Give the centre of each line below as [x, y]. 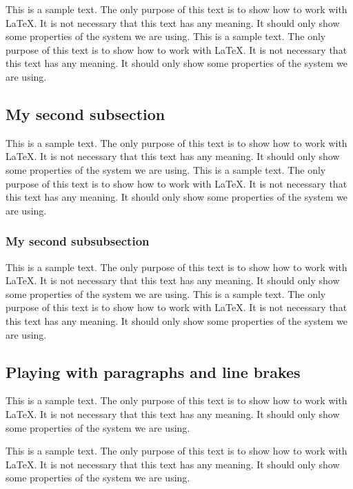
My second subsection [85, 113]
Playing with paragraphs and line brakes [153, 371]
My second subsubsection [78, 241]
